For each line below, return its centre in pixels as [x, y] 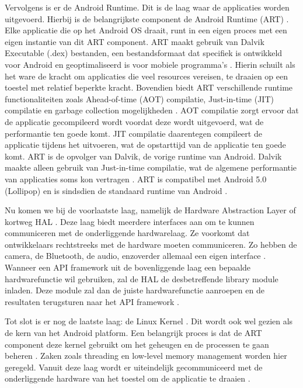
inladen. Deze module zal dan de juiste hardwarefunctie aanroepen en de [135, 290]
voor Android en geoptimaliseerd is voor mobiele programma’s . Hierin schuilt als [150, 64]
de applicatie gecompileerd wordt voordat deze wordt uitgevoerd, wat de [134, 121]
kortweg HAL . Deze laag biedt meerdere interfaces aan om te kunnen [130, 221]
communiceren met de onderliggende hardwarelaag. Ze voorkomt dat [127, 233]
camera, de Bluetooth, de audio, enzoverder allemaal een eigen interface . [135, 256]
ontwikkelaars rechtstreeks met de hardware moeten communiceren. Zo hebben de [151, 244]
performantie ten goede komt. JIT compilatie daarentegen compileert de [133, 133]
